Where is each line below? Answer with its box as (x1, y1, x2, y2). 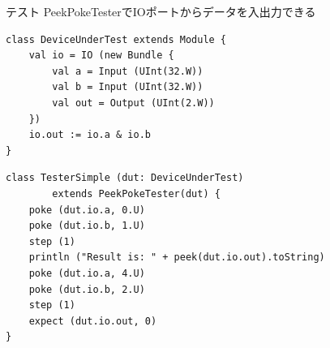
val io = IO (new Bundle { (28, 49, 174, 62)
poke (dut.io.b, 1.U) (28, 220, 145, 232)
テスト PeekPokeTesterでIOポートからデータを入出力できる (6, 3, 316, 19)
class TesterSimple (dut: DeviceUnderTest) (6, 172, 244, 184)
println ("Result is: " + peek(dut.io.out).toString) (28, 251, 325, 264)
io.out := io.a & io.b (28, 129, 151, 141)
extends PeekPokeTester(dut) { (52, 187, 221, 200)
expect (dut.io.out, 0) (28, 315, 157, 327)
